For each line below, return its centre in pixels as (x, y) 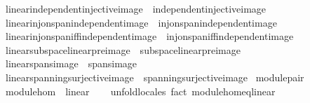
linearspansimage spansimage (71, 63)
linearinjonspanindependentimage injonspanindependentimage (141, 22)
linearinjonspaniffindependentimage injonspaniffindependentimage (149, 36)
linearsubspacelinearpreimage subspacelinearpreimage (123, 49)
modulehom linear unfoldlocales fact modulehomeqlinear (140, 91)
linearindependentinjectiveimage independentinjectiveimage (136, 8)
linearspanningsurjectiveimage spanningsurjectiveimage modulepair (155, 77)
